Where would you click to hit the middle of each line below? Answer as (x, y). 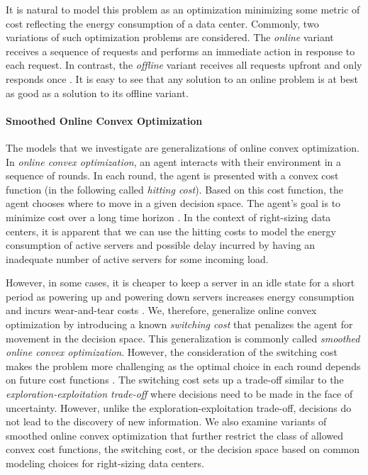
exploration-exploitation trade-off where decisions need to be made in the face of (179, 394)
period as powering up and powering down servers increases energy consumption (180, 296)
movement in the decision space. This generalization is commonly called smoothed (183, 338)
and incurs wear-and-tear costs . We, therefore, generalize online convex (161, 310)
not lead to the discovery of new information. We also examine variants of (166, 421)
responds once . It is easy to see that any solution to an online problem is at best (182, 78)
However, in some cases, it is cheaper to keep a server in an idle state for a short (180, 283)
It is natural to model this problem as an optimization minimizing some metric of (183, 9)
